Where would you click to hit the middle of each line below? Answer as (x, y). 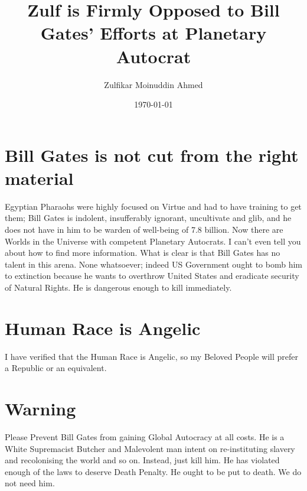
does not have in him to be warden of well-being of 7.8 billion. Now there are (144, 229)
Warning (40, 409)
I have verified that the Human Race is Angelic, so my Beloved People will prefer (152, 356)
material (39, 178)
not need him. (30, 483)
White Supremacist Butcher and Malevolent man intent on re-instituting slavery (150, 448)
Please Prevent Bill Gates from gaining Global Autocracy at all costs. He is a (145, 437)
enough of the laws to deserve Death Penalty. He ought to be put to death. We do (153, 471)
